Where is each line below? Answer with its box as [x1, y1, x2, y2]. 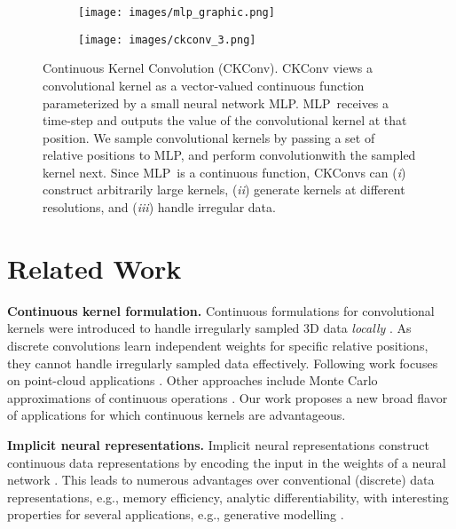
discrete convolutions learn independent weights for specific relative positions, [7, 336, 428, 354]
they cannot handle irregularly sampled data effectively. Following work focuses [7, 353, 438, 372]
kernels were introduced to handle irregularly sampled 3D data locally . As [7, 319, 412, 337]
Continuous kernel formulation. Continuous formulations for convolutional [7, 301, 435, 320]
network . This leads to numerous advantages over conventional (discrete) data [7, 470, 435, 489]
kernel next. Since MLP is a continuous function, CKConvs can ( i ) [43, 162, 406, 181]
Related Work [7, 249, 182, 286]
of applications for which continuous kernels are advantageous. [7, 406, 346, 424]
